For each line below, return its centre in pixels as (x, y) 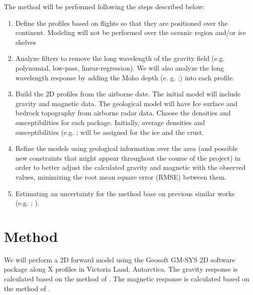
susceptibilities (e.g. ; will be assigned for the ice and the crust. (110, 132)
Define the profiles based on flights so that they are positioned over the (121, 23)
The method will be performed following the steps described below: (104, 6)
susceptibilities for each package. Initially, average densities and (110, 122)
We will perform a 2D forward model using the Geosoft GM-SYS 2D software (120, 259)
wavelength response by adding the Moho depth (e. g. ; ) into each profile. (125, 77)
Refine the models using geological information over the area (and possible (126, 148)
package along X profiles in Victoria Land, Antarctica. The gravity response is (121, 269)
